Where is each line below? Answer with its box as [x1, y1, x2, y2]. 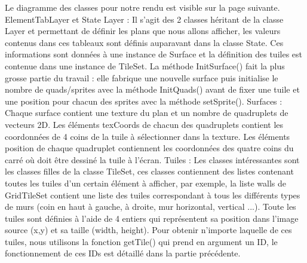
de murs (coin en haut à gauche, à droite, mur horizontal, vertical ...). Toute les [5, 200, 296, 213]
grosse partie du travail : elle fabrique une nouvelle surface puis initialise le [5, 71, 278, 84]
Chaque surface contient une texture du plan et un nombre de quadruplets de [5, 106, 288, 119]
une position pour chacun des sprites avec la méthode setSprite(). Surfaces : [5, 94, 283, 107]
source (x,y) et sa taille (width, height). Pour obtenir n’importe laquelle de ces [5, 224, 292, 236]
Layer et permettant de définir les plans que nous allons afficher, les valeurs [5, 25, 281, 37]
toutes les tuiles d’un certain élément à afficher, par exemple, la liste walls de [5, 176, 286, 189]
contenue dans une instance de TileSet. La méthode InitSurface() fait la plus [5, 59, 285, 72]
